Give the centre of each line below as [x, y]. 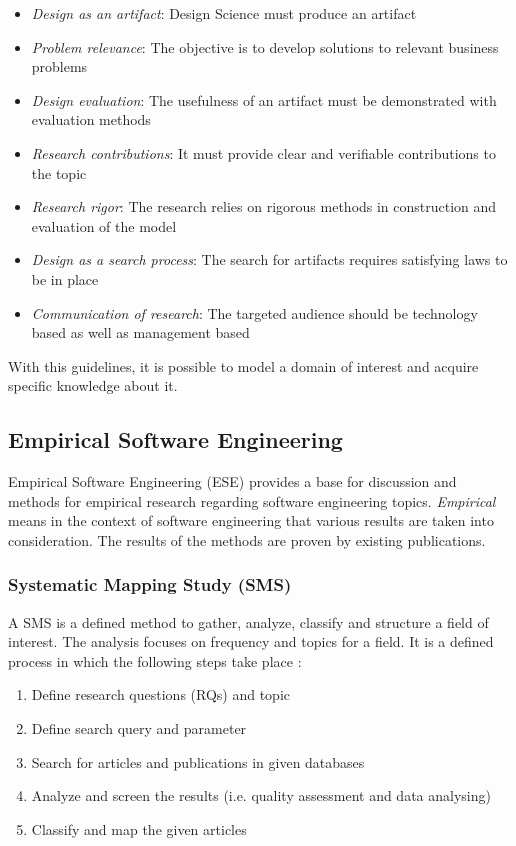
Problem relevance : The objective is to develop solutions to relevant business [265, 46]
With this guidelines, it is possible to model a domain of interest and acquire [243, 365]
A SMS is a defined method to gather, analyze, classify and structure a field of [248, 621]
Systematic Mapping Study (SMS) [150, 584]
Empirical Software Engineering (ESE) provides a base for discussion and [232, 481]
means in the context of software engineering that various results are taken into [251, 520]
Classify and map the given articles [139, 828]
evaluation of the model [104, 225]
